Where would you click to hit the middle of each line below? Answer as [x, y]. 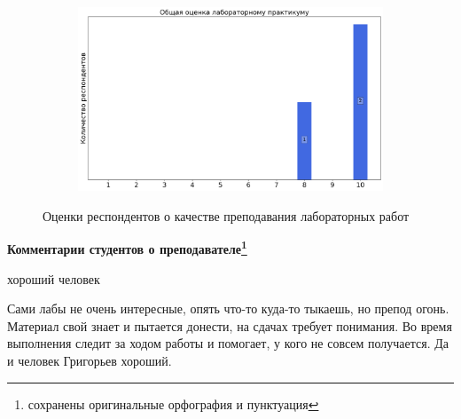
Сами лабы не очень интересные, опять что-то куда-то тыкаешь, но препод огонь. [228, 308]
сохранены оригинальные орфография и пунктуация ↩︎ [173, 403]
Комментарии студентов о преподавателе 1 [127, 248]
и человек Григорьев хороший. [90, 361]
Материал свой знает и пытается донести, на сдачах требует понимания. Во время [230, 325]
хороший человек [54, 278]
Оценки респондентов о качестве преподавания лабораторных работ [226, 215]
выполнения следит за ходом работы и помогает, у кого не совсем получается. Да [228, 343]
